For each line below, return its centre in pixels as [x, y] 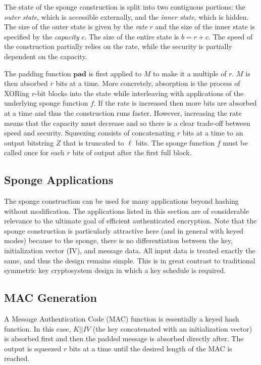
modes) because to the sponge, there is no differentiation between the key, [119, 240]
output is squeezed [33, 348]
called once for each [34, 152]
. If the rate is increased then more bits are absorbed [175, 103]
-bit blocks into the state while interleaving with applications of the [139, 93]
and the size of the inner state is [205, 27]
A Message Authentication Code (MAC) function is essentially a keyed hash [122, 319]
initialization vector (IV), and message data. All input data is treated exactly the [130, 250]
